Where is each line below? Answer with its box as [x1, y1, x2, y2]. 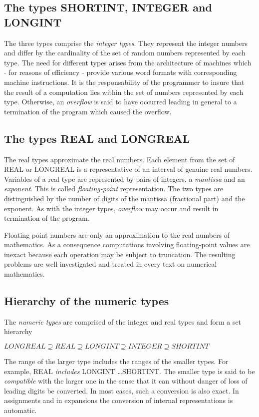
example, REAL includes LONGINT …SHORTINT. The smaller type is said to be [4, 366, 255, 376]
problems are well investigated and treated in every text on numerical [4, 259, 217, 269]
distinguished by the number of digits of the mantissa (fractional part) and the [4, 193, 245, 203]
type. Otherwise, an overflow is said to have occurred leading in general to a [4, 96, 237, 107]
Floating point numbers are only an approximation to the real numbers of [4, 229, 230, 240]
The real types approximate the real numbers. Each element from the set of [4, 154, 235, 164]
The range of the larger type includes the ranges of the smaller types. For [4, 356, 229, 367]
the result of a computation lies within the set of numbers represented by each [4, 86, 244, 97]
